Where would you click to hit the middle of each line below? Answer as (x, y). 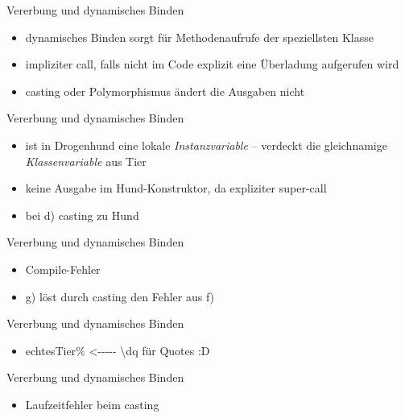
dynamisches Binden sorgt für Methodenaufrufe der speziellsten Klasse (199, 37)
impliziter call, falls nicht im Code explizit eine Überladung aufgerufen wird (212, 64)
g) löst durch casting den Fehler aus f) (120, 296)
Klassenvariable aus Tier (86, 161)
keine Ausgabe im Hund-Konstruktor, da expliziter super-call (176, 188)
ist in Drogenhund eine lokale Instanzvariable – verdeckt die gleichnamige (206, 145)
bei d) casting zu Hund (82, 215)
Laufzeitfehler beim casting (92, 404)
